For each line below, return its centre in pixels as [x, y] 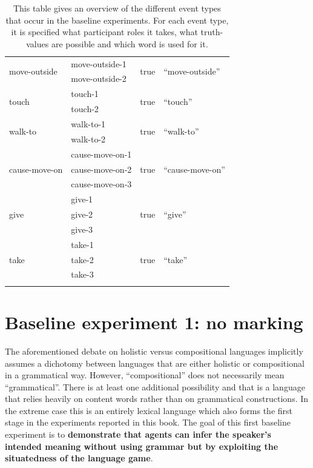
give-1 [82, 199]
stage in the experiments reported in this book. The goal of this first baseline [148, 422]
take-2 [82, 259]
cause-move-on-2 [101, 169]
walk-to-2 [88, 139]
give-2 [82, 214]
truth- [212, 32]
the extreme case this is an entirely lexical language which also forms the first [149, 410]
